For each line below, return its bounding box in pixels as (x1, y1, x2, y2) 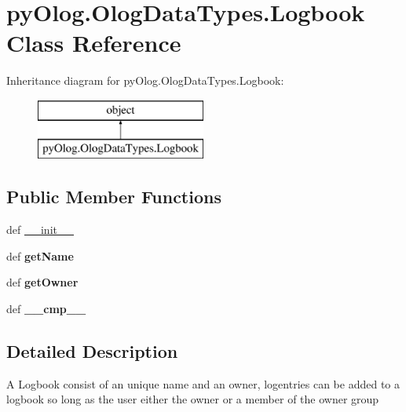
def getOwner (6, 274, 79, 290)
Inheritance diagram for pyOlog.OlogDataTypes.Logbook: (6, 72, 284, 89)
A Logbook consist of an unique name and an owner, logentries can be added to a (6, 375, 401, 392)
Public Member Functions (6, 184, 221, 209)
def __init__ (6, 221, 74, 238)
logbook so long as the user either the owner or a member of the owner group (6, 391, 379, 407)
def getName (6, 247, 74, 264)
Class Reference (6, 27, 181, 59)
